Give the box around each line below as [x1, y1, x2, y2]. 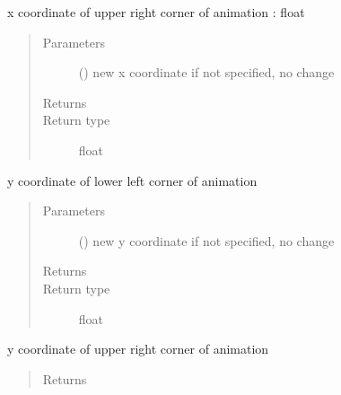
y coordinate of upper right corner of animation [7, 339, 269, 358]
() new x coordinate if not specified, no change [78, 63, 335, 82]
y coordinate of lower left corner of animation [7, 171, 258, 189]
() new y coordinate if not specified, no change [78, 231, 335, 250]
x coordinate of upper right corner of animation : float [7, 3, 305, 21]
